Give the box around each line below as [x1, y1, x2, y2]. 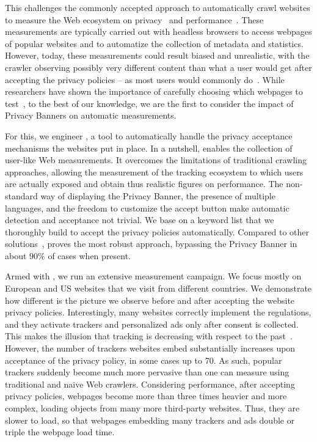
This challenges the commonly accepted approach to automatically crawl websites [5, 1, 310, 13]
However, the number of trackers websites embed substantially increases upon [5, 342, 296, 355]
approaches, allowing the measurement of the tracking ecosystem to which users [5, 165, 304, 178]
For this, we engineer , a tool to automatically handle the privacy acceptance [5, 129, 293, 142]
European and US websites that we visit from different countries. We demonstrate [5, 282, 312, 295]
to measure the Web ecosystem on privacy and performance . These [5, 13, 264, 26]
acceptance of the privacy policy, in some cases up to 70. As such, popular [5, 353, 282, 366]
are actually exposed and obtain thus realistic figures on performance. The [5, 177, 283, 190]
